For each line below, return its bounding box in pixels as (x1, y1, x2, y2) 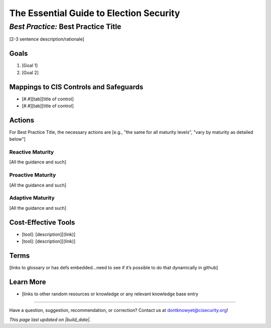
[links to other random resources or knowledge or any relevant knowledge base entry (22, 291, 198, 297)
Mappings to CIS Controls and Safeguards (9, 83, 144, 91)
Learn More (9, 277, 46, 286)
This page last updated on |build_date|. (9, 316, 91, 322)
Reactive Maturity (9, 148, 54, 155)
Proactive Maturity (9, 172, 56, 179)
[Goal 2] (22, 69, 39, 75)
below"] (9, 136, 26, 142)
